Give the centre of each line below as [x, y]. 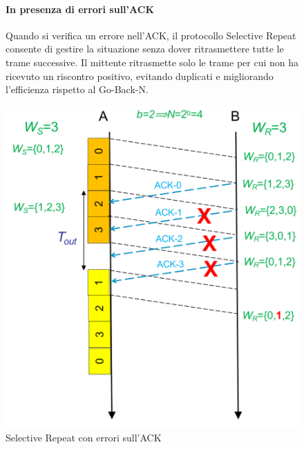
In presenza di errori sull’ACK [80, 9]
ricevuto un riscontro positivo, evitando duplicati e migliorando [140, 76]
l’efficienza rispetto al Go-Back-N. [77, 89]
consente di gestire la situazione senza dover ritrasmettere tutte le [145, 49]
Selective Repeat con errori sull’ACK [84, 438]
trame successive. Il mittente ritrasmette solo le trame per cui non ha [152, 62]
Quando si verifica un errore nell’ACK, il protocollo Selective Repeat [151, 35]
